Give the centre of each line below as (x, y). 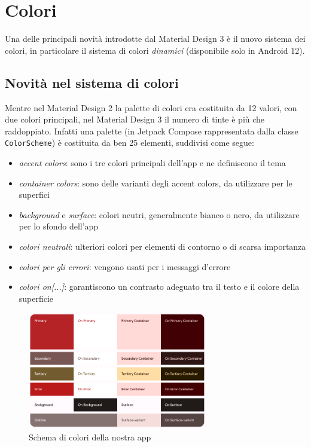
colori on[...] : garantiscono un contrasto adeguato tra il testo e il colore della (159, 287)
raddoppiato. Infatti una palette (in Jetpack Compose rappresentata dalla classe (152, 131)
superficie (36, 298)
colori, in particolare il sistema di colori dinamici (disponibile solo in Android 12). (155, 50)
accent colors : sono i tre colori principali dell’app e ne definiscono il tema (152, 162)
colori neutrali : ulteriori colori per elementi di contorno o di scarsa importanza (162, 246)
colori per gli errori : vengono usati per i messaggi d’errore (125, 266)
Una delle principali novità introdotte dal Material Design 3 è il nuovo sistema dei (155, 39)
